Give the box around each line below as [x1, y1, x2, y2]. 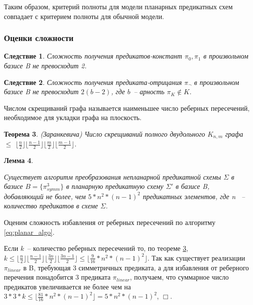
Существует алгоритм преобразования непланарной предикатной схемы [4, 171, 221, 182]
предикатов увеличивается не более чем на [4, 281, 131, 291]
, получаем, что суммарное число [130, 272, 229, 282]
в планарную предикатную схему [66, 181, 164, 191]
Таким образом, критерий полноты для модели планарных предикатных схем [4, 1, 233, 11]
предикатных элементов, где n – [143, 191, 245, 201]
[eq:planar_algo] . [4, 226, 55, 237]
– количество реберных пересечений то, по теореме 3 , [27, 243, 189, 253]
